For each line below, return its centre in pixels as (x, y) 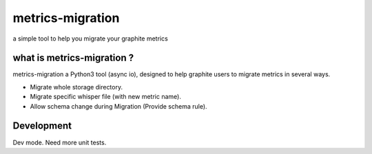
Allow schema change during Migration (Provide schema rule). (118, 106)
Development (42, 126)
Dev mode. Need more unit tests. (60, 142)
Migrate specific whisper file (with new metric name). (106, 97)
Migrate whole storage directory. (76, 87)
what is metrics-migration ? (73, 58)
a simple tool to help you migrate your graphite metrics (90, 38)
